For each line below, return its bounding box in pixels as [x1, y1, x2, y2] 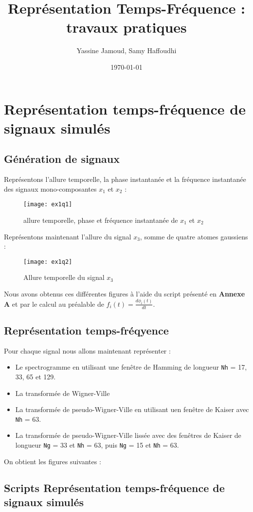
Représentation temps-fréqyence [4, 322, 169, 337]
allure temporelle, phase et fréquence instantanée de [23, 215, 178, 225]
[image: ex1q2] [23, 258, 72, 265]
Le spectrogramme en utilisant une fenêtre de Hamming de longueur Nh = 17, [15, 362, 247, 372]
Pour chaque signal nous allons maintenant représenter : [4, 345, 171, 355]
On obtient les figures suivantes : [4, 456, 101, 466]
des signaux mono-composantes [4, 183, 97, 194]
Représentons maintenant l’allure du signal [4, 231, 131, 241]
